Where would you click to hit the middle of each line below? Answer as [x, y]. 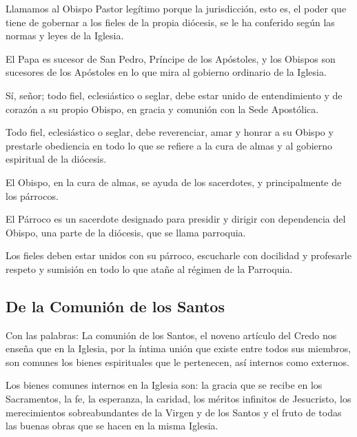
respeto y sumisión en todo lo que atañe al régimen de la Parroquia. [149, 268]
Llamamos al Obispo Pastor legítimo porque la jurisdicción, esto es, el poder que [176, 8]
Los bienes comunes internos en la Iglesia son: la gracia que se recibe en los [164, 385]
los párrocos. [32, 195]
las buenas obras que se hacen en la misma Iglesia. [112, 426]
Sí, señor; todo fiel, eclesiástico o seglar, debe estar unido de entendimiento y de [174, 95]
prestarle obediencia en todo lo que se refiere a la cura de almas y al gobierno [169, 145]
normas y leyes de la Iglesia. [65, 35]
